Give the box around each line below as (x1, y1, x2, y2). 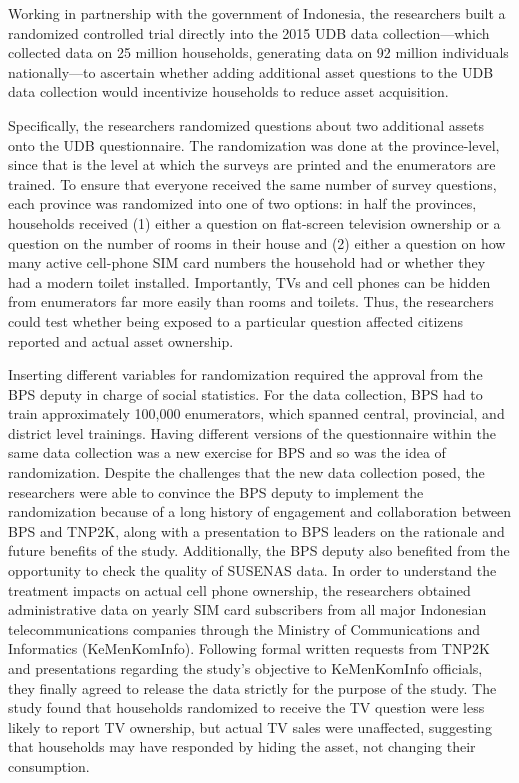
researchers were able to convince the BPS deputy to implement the (8, 481, 424, 502)
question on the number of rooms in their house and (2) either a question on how (8, 232, 506, 253)
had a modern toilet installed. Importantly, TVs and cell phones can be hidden (8, 271, 491, 292)
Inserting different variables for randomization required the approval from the (8, 364, 483, 385)
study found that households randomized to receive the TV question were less (8, 697, 485, 718)
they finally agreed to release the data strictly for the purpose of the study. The (8, 677, 497, 698)
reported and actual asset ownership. (8, 330, 234, 351)
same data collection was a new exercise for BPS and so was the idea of (8, 442, 446, 463)
